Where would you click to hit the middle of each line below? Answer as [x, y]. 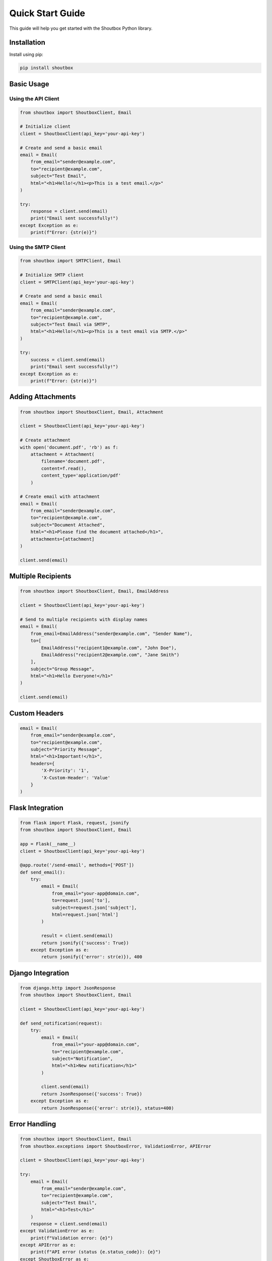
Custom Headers [37, 713]
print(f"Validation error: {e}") [72, 1238]
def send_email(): [43, 872]
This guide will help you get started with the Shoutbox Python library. [81, 28]
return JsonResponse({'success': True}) [92, 1094]
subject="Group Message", [62, 669]
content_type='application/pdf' [81, 476]
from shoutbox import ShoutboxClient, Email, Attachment [92, 412]
